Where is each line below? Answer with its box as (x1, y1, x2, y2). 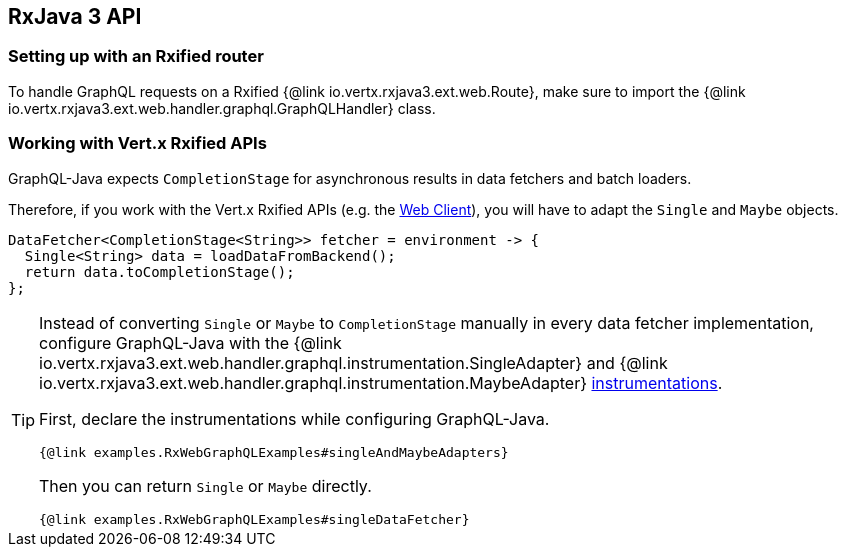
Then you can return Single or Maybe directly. (39, 475, 372, 496)
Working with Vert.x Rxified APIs (8, 133, 267, 154)
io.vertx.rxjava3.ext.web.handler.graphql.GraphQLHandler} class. (8, 99, 436, 117)
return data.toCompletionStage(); (24, 263, 295, 280)
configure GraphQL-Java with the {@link (39, 332, 342, 353)
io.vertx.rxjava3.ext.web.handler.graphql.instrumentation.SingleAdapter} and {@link (39, 352, 668, 373)
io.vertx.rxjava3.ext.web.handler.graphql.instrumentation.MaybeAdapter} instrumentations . (39, 372, 723, 393)
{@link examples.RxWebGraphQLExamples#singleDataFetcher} (39, 511, 470, 527)
